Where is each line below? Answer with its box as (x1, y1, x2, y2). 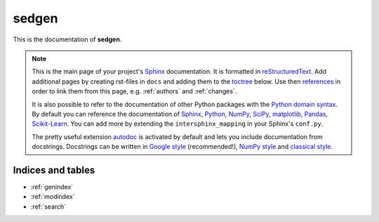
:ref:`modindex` (30, 192, 75, 201)
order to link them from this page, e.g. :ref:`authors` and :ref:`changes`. (32, 87, 237, 96)
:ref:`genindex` (30, 183, 74, 191)
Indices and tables (13, 164, 95, 176)
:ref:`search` (30, 202, 67, 211)
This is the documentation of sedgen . (13, 35, 122, 44)
